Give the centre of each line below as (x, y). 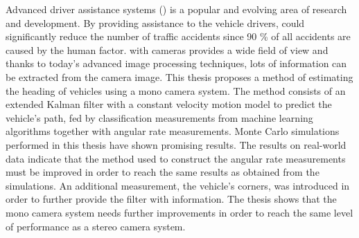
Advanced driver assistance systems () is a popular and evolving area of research (176, 9)
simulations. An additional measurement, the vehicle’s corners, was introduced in (178, 185)
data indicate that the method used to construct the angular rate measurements (176, 158)
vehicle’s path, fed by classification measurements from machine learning (159, 117)
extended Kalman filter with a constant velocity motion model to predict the (169, 104)
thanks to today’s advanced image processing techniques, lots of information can (176, 63)
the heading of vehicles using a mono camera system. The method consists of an (176, 90)
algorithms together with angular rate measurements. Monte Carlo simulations (173, 131)
